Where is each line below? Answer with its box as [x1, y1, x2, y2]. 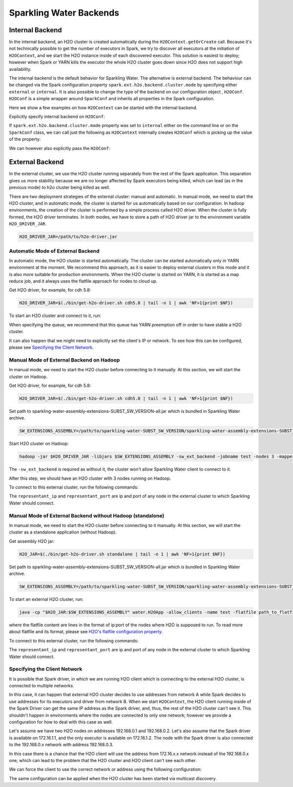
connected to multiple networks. [9, 683, 74, 689]
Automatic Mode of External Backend [9, 247, 100, 254]
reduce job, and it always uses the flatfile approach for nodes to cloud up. [9, 278, 158, 284]
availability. [9, 66, 32, 72]
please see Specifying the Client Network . [9, 344, 94, 350]
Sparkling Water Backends [9, 7, 120, 18]
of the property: [9, 136, 41, 142]
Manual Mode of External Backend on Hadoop [9, 357, 120, 363]
